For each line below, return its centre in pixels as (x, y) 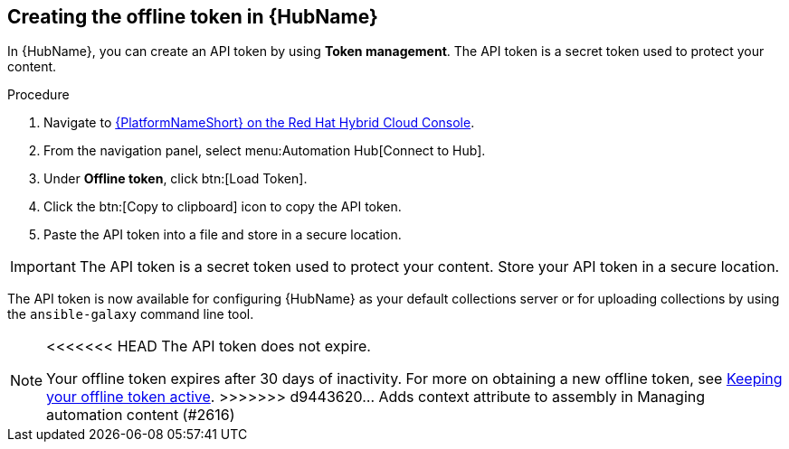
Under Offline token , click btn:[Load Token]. (176, 179)
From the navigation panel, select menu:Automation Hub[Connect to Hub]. (265, 151)
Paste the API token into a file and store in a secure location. (223, 235)
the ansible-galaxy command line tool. (131, 314)
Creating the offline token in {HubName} (193, 17)
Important (43, 267)
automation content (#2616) (141, 415)
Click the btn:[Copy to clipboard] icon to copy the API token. (223, 207)
